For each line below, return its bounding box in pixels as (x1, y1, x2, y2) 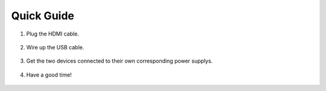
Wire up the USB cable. (26, 43, 85, 51)
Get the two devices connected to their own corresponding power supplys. (26, 57, 213, 64)
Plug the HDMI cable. (26, 30, 80, 37)
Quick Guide (11, 9, 75, 22)
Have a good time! (26, 71, 72, 78)
